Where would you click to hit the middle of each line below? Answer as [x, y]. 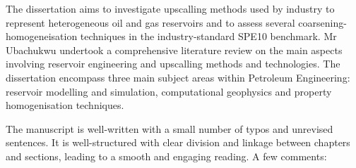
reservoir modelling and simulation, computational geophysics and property [169, 91]
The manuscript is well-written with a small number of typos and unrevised [170, 128]
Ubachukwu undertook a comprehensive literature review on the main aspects [174, 50]
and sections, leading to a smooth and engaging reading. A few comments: [166, 156]
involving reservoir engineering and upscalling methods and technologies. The [173, 64]
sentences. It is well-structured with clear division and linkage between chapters [178, 142]
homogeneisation [42, 36]
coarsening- [322, 22]
